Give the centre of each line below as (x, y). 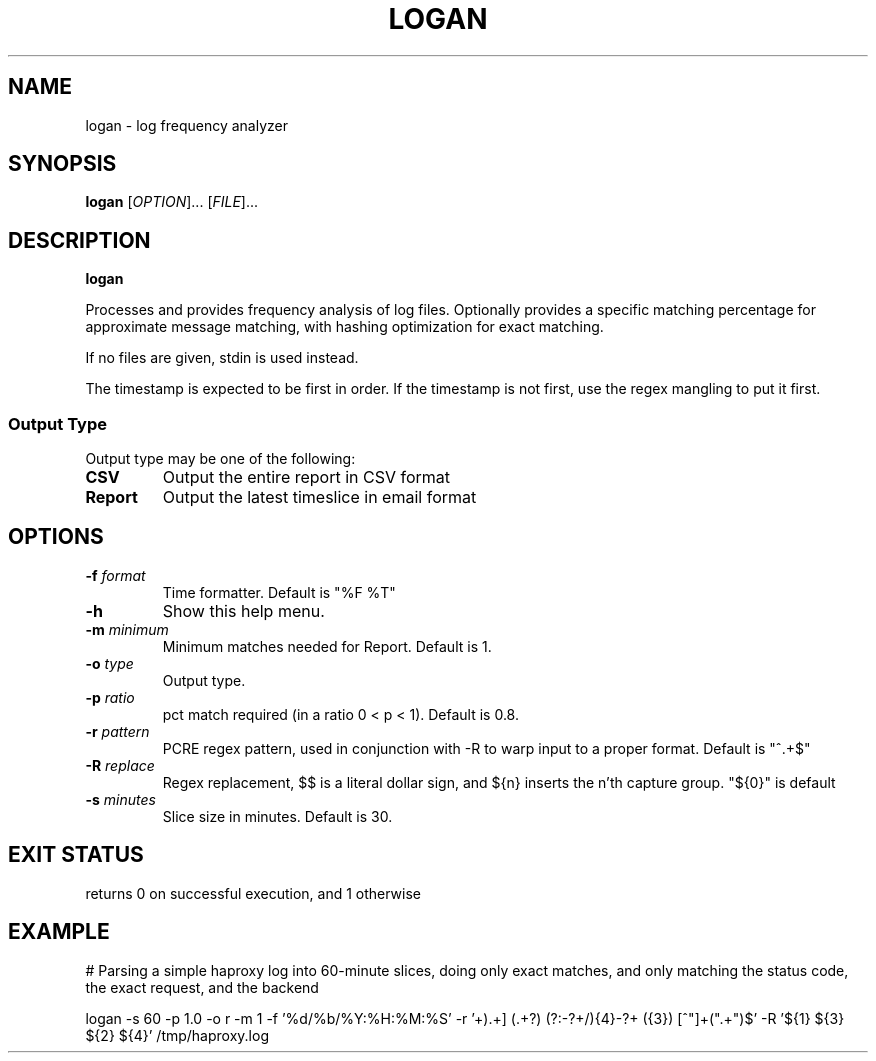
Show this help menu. (243, 610)
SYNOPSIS (62, 164)
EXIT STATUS (76, 855)
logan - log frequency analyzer (186, 125)
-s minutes (120, 799)
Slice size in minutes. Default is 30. (277, 816)
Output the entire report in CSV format (306, 477)
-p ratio (110, 697)
